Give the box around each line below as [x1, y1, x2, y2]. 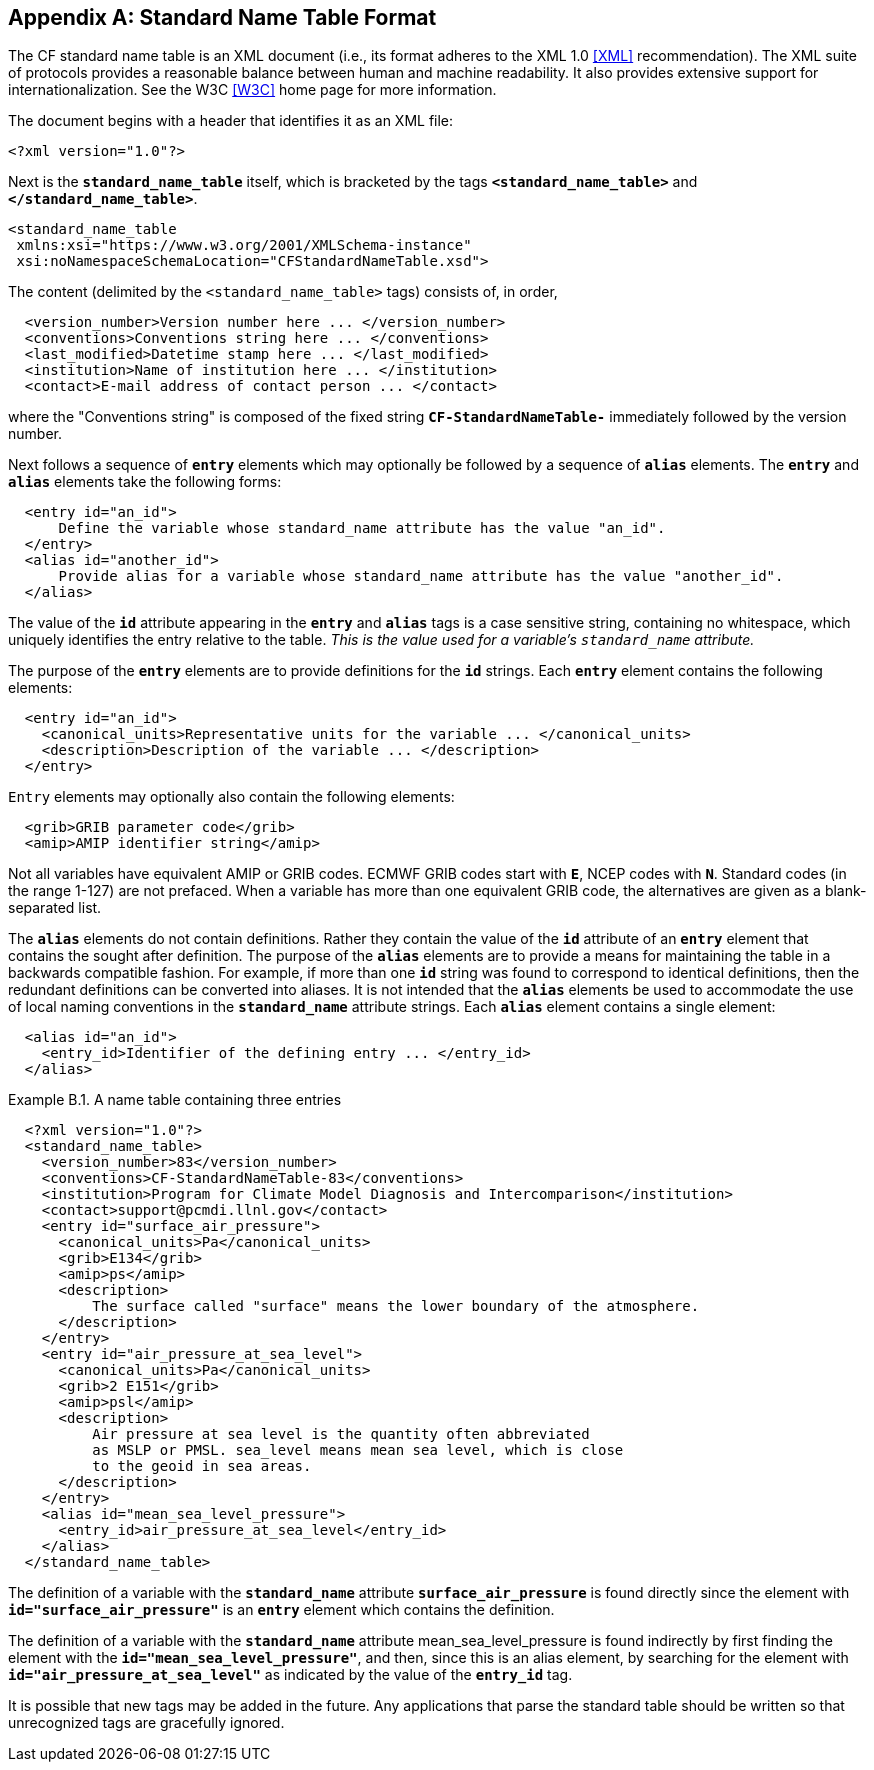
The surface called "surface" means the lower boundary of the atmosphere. [92, 1298, 700, 1315]
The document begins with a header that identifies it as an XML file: [8, 112, 454, 130]
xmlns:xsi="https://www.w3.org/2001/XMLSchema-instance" [16, 237, 472, 254]
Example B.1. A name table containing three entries [8, 1091, 342, 1109]
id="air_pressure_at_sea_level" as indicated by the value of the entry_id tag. [8, 1666, 573, 1684]
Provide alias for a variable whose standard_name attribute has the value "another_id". [58, 568, 784, 585]
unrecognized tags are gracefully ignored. [8, 1714, 285, 1732]
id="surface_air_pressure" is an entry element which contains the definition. [8, 1601, 555, 1619]
